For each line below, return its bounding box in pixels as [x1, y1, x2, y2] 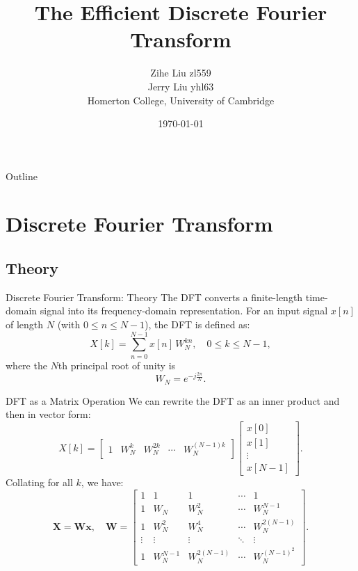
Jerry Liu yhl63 [147, 79, 214, 93]
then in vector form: [6, 407, 91, 421]
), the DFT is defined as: [145, 317, 250, 332]
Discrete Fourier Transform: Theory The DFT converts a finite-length [6, 289, 303, 304]
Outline [6, 168, 38, 183]
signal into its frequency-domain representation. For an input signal [40, 303, 328, 318]
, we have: [81, 475, 124, 490]
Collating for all [6, 475, 73, 490]
